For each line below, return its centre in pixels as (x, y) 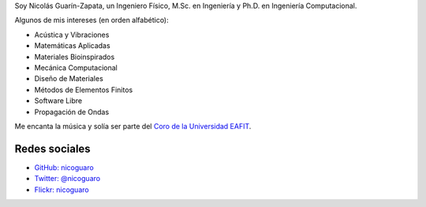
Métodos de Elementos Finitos (84, 90)
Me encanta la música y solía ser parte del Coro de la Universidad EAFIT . (133, 126)
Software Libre (58, 101)
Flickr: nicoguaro (62, 190)
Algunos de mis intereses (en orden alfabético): (92, 20)
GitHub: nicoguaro (64, 167)
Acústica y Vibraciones (72, 35)
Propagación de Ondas (72, 112)
